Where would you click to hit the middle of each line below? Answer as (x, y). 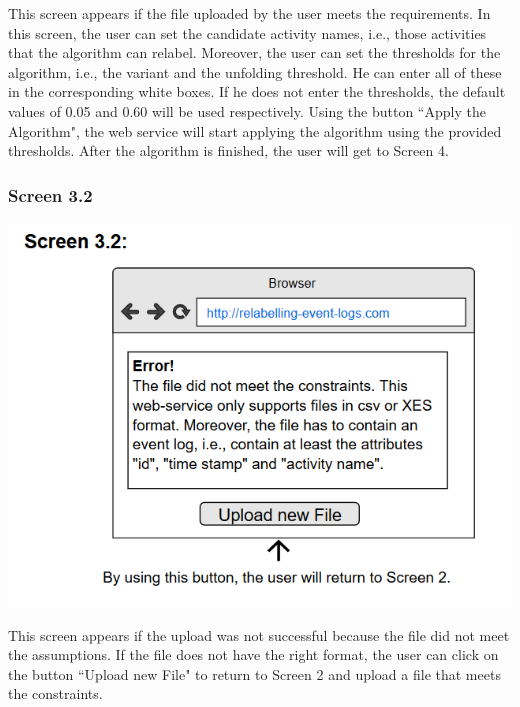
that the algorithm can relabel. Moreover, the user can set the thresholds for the (254, 52)
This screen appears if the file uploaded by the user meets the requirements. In (249, 13)
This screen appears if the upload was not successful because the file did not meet (259, 634)
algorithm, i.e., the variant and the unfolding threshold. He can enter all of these (255, 71)
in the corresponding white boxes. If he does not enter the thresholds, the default (257, 91)
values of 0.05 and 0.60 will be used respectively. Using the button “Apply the (247, 110)
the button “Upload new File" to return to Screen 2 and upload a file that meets (254, 673)
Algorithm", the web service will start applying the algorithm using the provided (255, 130)
